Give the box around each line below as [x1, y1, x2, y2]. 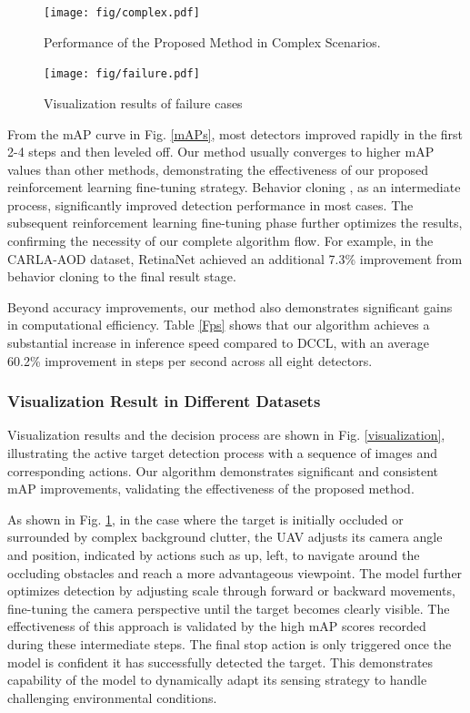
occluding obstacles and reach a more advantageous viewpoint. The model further [7, 563, 463, 582]
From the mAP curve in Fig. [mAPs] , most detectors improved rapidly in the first [7, 124, 464, 143]
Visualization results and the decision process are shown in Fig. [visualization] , [7, 425, 445, 444]
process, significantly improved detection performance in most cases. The [7, 195, 414, 214]
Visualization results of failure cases [44, 93, 243, 112]
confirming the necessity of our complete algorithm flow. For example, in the [7, 231, 434, 250]
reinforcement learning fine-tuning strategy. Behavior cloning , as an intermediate [7, 178, 461, 197]
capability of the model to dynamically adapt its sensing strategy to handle [7, 670, 427, 689]
